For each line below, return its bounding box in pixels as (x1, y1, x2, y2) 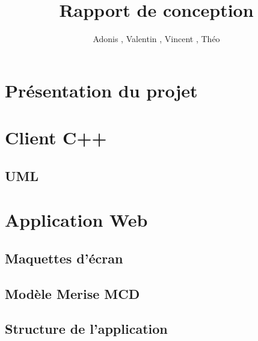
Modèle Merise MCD (5, 284, 140, 303)
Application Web (5, 207, 148, 232)
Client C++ (5, 125, 107, 150)
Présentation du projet (5, 78, 198, 102)
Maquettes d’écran (5, 248, 123, 267)
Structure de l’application (5, 319, 168, 338)
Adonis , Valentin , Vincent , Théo (93, 32, 220, 45)
